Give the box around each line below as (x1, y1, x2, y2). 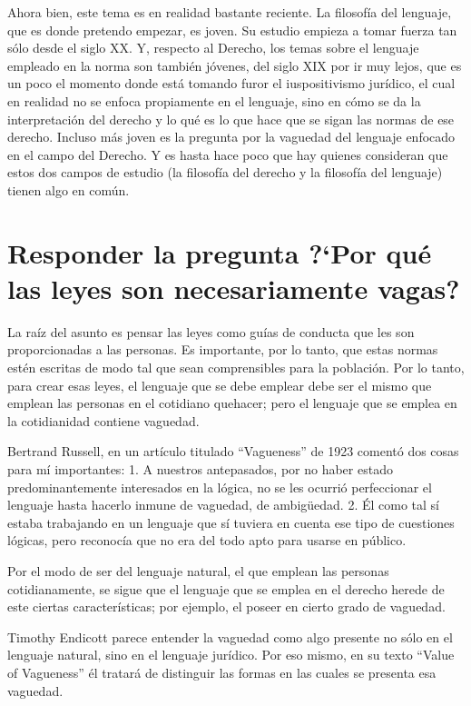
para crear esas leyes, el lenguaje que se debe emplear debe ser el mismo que (7, 375, 432, 394)
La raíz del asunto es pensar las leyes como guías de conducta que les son (7, 322, 415, 341)
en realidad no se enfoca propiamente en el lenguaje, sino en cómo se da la (7, 91, 421, 110)
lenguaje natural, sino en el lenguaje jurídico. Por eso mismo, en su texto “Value (7, 645, 455, 664)
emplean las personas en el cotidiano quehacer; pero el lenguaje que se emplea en (7, 393, 457, 413)
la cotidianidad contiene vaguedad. (7, 411, 200, 430)
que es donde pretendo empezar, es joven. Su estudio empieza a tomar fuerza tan (7, 20, 457, 39)
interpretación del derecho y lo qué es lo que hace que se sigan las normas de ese (7, 109, 455, 128)
